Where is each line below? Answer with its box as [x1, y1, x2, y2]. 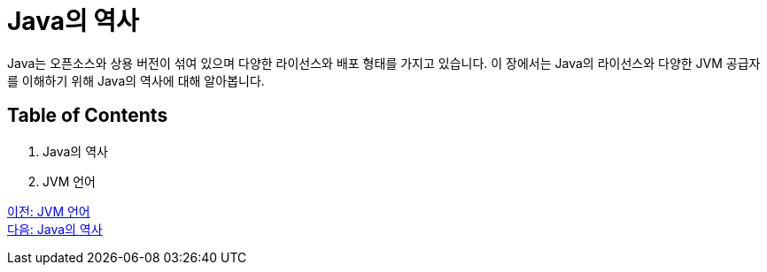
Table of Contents [7, 104, 168, 127]
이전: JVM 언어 [7, 203, 90, 219]
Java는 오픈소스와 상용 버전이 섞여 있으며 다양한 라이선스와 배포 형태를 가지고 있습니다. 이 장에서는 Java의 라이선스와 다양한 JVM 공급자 [7, 55, 761, 71]
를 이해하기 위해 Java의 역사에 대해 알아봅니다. [7, 72, 265, 88]
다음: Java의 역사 [7, 221, 103, 237]
